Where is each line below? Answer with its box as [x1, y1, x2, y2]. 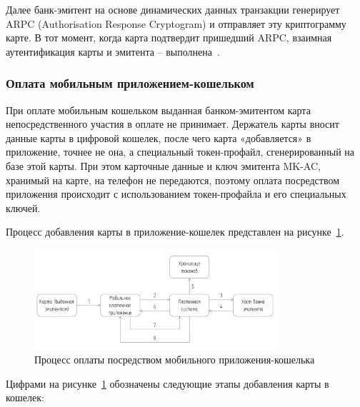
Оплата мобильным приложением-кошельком [6, 74, 254, 92]
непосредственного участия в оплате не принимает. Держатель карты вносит [6, 116, 339, 131]
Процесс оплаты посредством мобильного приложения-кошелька [34, 351, 315, 366]
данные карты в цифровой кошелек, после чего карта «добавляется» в [6, 130, 311, 145]
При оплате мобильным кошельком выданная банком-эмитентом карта [6, 102, 311, 117]
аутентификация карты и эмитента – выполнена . [6, 44, 220, 59]
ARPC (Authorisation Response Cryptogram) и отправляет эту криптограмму [6, 16, 346, 31]
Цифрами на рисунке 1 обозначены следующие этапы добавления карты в [6, 376, 329, 391]
